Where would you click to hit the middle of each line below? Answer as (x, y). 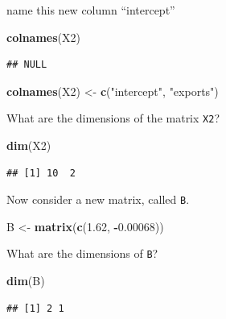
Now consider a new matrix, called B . (98, 199)
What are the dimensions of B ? (82, 253)
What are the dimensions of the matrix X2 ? (113, 118)
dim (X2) (29, 145)
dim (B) (26, 281)
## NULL (27, 65)
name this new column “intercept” (91, 10)
